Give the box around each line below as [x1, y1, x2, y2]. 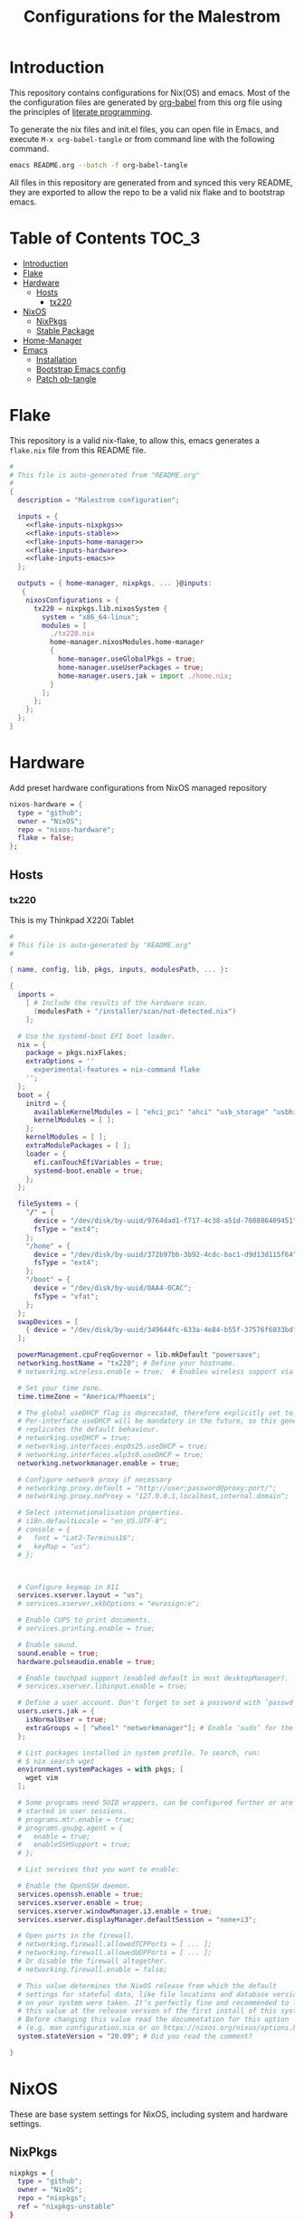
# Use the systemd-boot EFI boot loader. [17, 1032, 176, 1041]
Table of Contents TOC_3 [9, 228, 201, 248]
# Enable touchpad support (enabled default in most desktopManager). [17, 1673, 290, 1682]
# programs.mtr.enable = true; [17, 1814, 136, 1824]
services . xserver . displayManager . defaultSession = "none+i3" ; [17, 1915, 257, 1924]
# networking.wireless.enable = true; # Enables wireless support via [17, 1367, 294, 1376]
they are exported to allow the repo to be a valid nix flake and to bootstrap [9, 186, 285, 197]
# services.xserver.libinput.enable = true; [17, 1681, 188, 1691]
